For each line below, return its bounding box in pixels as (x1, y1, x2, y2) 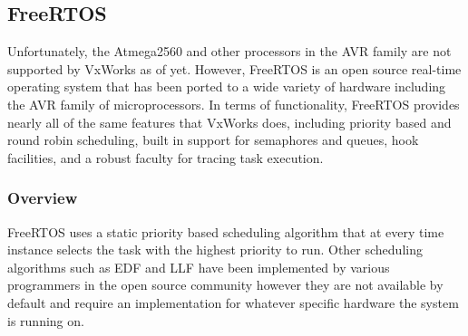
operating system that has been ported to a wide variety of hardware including (7, 77, 446, 96)
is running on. (7, 311, 84, 330)
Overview (7, 187, 78, 209)
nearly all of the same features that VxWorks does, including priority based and (7, 112, 452, 131)
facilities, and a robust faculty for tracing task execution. (7, 148, 324, 167)
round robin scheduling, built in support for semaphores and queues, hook (7, 130, 419, 149)
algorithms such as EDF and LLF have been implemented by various (7, 257, 390, 276)
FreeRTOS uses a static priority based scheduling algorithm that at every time (7, 222, 444, 241)
